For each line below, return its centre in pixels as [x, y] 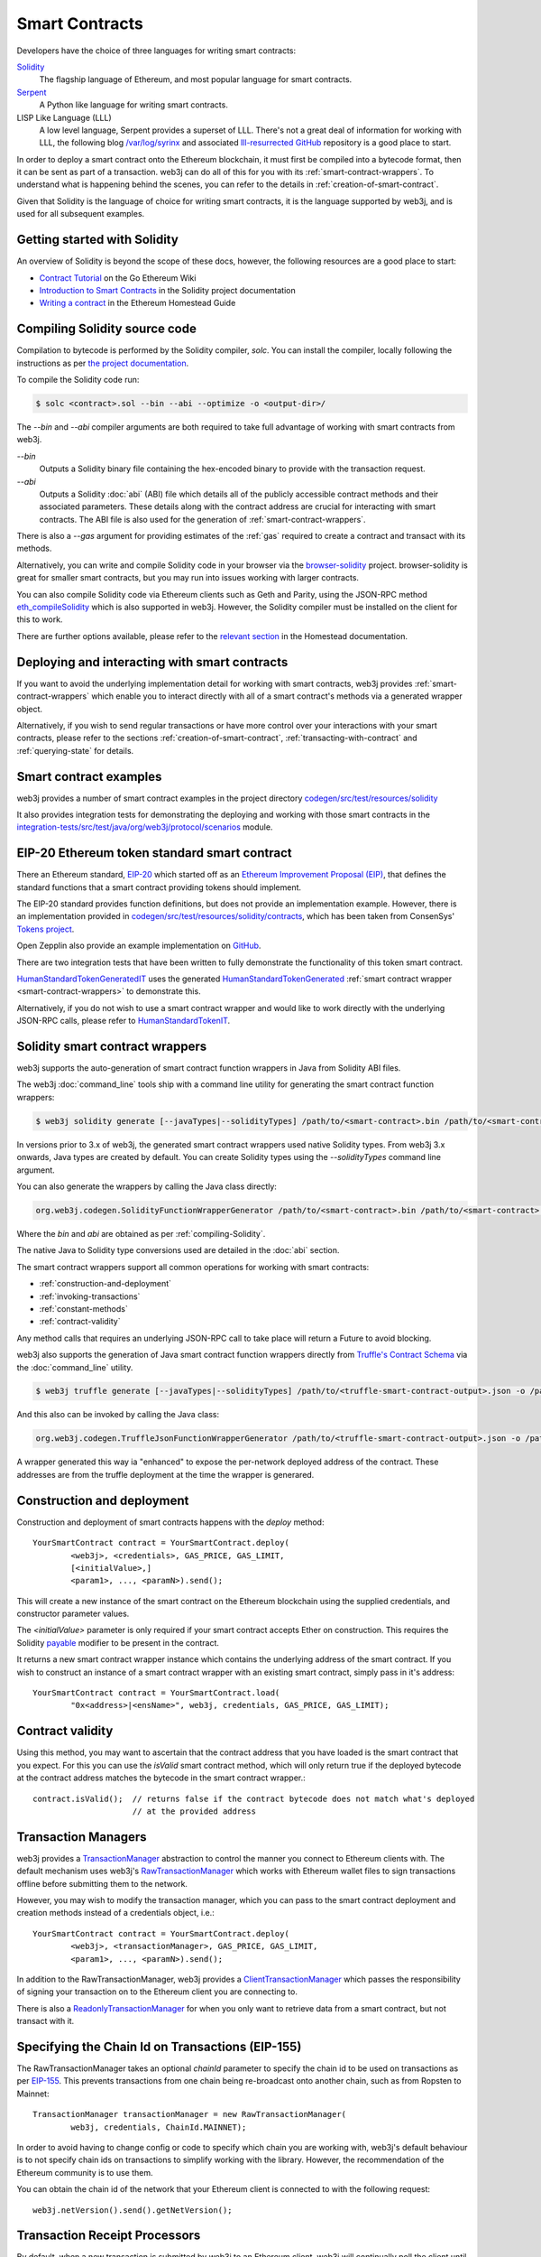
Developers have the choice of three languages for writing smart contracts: [156, 51]
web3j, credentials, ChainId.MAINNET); [159, 2127]
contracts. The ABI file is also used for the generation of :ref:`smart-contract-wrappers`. [202, 519]
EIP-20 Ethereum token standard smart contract [154, 853]
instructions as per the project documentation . [103, 363]
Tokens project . [46, 929]
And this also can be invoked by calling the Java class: [118, 1415]
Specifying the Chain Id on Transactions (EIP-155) [159, 2046]
